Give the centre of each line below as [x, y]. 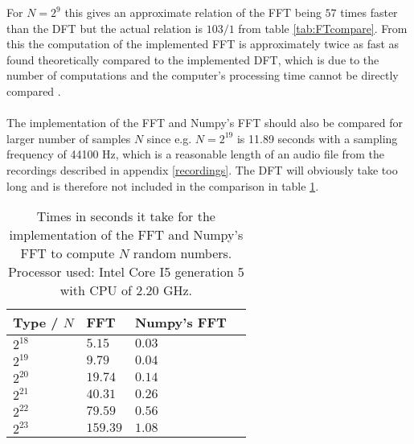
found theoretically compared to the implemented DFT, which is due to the [193, 59]
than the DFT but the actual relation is [105, 28]
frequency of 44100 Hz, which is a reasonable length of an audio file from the [196, 154]
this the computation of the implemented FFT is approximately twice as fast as [203, 44]
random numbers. [182, 253]
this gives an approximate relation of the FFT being [193, 12]
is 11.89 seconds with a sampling [317, 138]
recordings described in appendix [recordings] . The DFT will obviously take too [202, 169]
